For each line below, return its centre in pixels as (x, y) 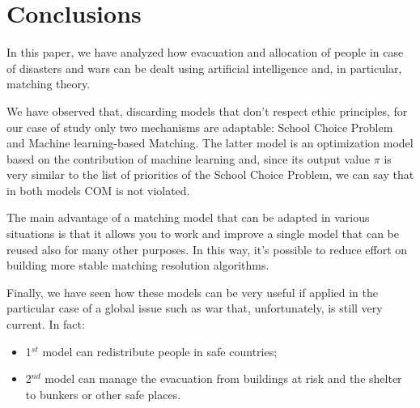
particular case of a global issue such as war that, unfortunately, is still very (195, 308)
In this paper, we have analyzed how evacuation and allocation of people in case (205, 52)
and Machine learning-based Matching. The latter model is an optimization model (210, 143)
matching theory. (49, 84)
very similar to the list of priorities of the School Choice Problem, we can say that (210, 174)
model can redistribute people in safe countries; (160, 351)
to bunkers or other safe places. (103, 394)
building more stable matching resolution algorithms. (138, 265)
